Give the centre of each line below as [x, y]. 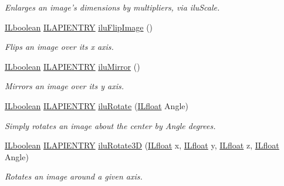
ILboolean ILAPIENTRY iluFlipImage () [79, 27]
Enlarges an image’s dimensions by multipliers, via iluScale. [112, 7]
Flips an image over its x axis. [59, 47]
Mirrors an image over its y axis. [65, 86]
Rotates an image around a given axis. [74, 176]
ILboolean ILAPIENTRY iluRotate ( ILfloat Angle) [97, 105]
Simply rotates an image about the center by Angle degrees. [110, 125]
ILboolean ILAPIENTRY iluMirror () [72, 66]
